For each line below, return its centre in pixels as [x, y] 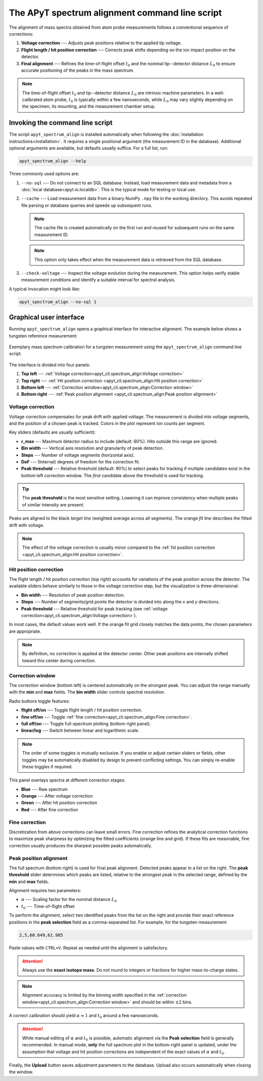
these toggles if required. [47, 766]
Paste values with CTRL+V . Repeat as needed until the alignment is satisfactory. [89, 948]
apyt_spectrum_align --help [53, 161]
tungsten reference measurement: [43, 336]
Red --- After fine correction [50, 809]
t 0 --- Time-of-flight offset [48, 907]
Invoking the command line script [61, 123]
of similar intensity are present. [53, 504]
